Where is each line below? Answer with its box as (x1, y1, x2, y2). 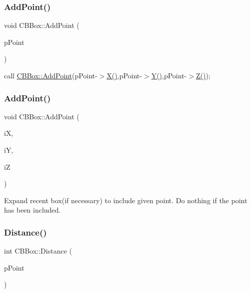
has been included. (4, 205, 61, 215)
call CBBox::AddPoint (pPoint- (4, 70, 97, 80)
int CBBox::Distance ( (4, 246, 72, 256)
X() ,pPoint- (106, 70, 142, 80)
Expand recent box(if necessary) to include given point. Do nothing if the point (4, 195, 247, 205)
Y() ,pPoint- (151, 70, 187, 80)
